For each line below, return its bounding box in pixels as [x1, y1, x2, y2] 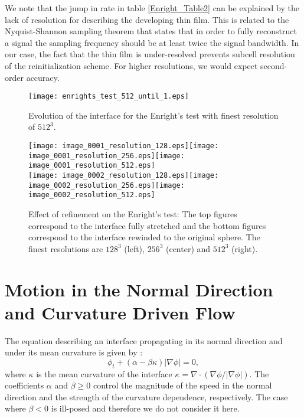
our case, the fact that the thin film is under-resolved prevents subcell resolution [5, 48, 295, 60]
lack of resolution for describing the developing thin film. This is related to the [5, 13, 289, 25]
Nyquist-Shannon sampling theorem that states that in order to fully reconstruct [5, 25, 297, 37]
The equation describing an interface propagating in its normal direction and [5, 334, 283, 347]
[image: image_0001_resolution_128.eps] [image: [28, 142, 219, 150]
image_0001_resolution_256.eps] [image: [28, 151, 185, 160]
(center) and [165, 242, 211, 254]
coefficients [5, 379, 44, 391]
